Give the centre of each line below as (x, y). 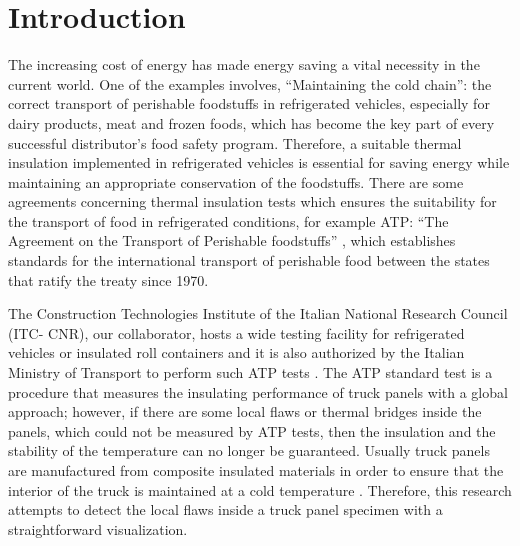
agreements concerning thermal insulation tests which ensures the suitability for (252, 201)
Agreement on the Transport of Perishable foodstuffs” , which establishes (232, 240)
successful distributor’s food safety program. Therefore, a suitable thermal (235, 142)
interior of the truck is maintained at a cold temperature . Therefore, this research (260, 489)
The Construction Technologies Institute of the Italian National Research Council (258, 313)
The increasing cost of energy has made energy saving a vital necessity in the (244, 64)
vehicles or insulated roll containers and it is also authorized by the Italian (236, 352)
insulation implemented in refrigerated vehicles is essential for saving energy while (259, 162)
